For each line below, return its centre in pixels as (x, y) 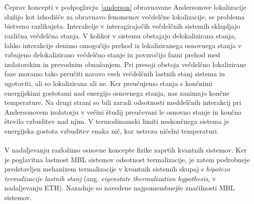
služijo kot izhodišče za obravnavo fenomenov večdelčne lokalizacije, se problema (125, 16)
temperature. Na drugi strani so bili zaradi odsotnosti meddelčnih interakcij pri (123, 102)
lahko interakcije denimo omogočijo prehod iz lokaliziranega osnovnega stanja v (123, 45)
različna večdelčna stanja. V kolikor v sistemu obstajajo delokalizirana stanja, (120, 35)
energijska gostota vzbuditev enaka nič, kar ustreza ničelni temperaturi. (112, 130)
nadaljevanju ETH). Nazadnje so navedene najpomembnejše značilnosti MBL (120, 188)
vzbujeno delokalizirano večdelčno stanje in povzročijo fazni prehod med (112, 55)
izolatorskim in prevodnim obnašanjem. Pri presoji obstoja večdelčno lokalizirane (126, 64)
